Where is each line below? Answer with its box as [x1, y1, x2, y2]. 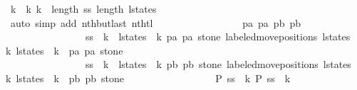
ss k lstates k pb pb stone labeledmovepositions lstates [85, 57, 351, 72]
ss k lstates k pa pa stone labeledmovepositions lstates [85, 29, 351, 44]
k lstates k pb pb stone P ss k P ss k [6, 70, 291, 85]
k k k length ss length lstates [10, 1, 157, 16]
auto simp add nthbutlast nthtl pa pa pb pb [10, 15, 301, 30]
